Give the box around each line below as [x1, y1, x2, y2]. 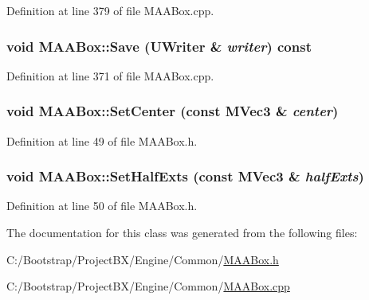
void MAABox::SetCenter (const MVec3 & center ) [6, 101, 339, 121]
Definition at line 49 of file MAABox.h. [6, 132, 198, 149]
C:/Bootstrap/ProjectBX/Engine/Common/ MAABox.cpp [6, 278, 290, 294]
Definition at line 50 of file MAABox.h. [6, 197, 198, 214]
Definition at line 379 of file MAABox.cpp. [6, 2, 214, 18]
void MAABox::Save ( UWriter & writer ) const [6, 36, 312, 56]
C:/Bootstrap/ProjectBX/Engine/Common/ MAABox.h [6, 251, 279, 267]
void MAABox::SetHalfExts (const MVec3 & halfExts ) [6, 166, 364, 186]
